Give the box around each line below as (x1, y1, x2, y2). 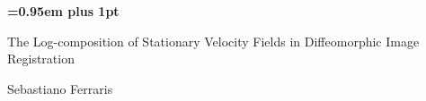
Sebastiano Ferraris (7, 79, 113, 97)
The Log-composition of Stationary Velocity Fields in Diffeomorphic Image (7, 31, 420, 50)
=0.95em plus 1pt (7, 2, 120, 20)
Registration (7, 49, 75, 68)
